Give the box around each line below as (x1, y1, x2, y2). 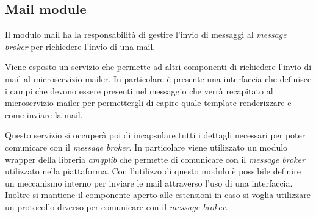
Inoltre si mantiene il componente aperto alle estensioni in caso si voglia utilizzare (5, 188, 311, 201)
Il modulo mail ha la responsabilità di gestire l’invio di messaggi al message (5, 28, 287, 41)
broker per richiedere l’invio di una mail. (5, 40, 156, 52)
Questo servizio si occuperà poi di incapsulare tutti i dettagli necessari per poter (5, 129, 306, 141)
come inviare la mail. (5, 108, 83, 121)
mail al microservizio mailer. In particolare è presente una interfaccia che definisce (5, 72, 312, 85)
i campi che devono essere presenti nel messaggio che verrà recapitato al (5, 84, 273, 97)
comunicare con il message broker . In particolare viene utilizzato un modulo (5, 140, 288, 153)
